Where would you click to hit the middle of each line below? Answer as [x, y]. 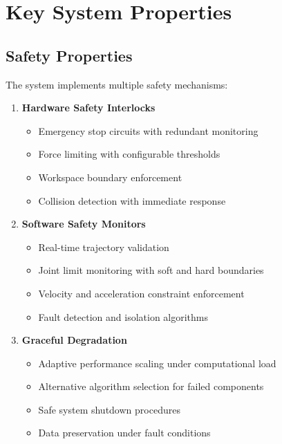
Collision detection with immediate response [132, 200]
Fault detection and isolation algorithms [123, 316]
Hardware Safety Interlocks [88, 108]
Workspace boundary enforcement [110, 177]
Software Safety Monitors [84, 224]
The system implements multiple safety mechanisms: [117, 84]
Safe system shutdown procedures [109, 409]
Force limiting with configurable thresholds [129, 154]
